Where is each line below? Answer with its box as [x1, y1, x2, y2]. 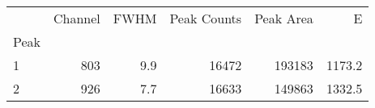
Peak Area [254, 9, 313, 27]
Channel [53, 9, 100, 27]
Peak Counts [169, 9, 242, 27]
